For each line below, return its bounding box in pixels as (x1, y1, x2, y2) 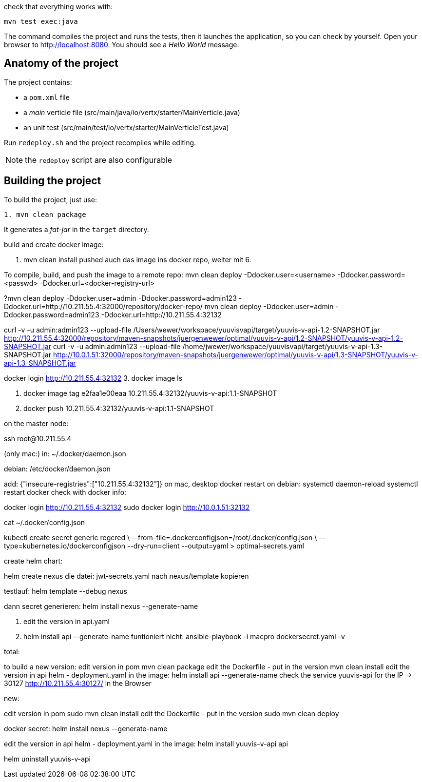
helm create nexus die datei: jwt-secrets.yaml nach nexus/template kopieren (4, 571, 249, 580)
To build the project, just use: (4, 195, 97, 204)
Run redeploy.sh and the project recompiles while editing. (4, 138, 196, 147)
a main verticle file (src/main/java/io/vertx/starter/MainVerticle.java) (23, 108, 240, 117)
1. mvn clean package (4, 210, 86, 218)
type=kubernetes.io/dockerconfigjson (4, 541, 125, 550)
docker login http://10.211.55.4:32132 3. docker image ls (4, 373, 183, 382)
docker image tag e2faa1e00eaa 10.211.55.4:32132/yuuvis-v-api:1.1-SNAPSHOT (23, 389, 277, 397)
